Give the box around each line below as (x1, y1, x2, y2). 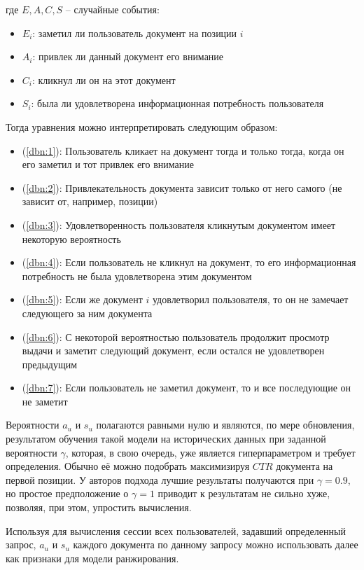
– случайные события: (65, 2, 160, 16)
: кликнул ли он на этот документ (31, 72, 176, 87)
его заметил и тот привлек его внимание (22, 157, 194, 172)
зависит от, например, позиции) (22, 194, 158, 209)
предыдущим (22, 356, 78, 371)
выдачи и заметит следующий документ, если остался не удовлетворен (22, 343, 325, 358)
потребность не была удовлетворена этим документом (22, 268, 252, 283)
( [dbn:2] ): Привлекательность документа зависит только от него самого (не (22, 180, 342, 195)
